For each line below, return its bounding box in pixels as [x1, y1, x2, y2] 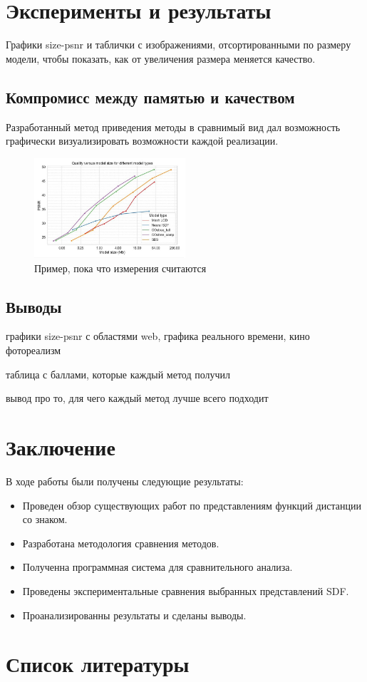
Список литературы [6, 649, 190, 678]
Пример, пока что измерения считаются [34, 260, 207, 275]
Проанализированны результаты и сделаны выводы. [22, 607, 247, 622]
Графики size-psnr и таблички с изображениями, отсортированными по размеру [6, 37, 351, 52]
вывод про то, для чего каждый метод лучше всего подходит [6, 391, 269, 405]
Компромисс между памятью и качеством [6, 86, 295, 108]
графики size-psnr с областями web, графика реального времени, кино [6, 329, 310, 343]
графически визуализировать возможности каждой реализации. [6, 133, 279, 148]
